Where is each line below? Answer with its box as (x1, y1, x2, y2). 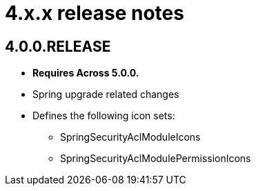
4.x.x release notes (5, 1, 184, 25)
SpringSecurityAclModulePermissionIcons (60, 152, 251, 165)
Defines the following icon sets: (32, 110, 175, 122)
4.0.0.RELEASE (5, 37, 111, 55)
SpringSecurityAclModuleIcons (60, 131, 201, 143)
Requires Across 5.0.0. (32, 67, 139, 79)
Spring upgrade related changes (32, 88, 179, 101)
